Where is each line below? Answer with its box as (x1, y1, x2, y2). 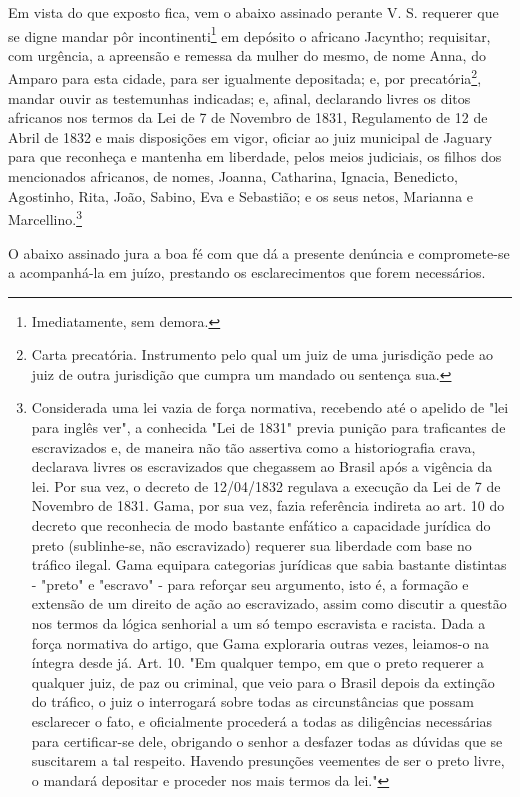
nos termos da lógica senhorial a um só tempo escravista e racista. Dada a (31, 613, 486, 633)
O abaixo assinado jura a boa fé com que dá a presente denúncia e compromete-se (8, 242, 510, 263)
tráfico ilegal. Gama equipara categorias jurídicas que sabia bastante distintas (31, 554, 507, 575)
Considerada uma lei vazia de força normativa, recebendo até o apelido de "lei (31, 397, 509, 418)
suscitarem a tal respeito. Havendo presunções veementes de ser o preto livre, (31, 750, 505, 771)
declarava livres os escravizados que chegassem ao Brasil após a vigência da (31, 456, 493, 477)
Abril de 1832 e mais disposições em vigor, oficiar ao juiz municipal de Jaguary (8, 126, 493, 147)
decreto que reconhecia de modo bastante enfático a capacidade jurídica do (31, 515, 491, 536)
